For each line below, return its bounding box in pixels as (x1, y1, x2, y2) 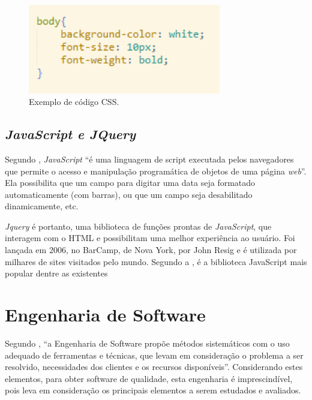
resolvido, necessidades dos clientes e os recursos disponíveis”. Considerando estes (5, 360, 303, 373)
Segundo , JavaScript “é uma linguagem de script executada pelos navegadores (5, 152, 294, 165)
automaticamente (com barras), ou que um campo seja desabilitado (5, 188, 253, 200)
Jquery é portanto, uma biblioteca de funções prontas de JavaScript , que (5, 219, 272, 232)
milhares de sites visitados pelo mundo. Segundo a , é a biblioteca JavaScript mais (5, 255, 307, 267)
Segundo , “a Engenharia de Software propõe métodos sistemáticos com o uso (5, 336, 290, 349)
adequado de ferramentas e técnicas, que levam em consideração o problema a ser (5, 348, 304, 361)
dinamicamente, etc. (5, 200, 79, 212)
